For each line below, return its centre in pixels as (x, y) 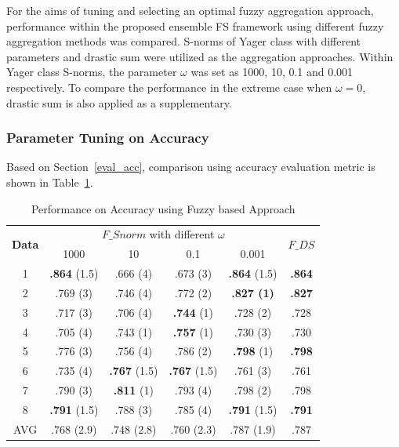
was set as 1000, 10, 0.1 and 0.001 (272, 72)
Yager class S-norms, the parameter (92, 72)
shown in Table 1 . (50, 182)
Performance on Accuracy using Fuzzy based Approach (163, 208)
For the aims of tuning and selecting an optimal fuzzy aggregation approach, (190, 10)
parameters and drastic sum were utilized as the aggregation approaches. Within (200, 56)
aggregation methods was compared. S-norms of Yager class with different (184, 41)
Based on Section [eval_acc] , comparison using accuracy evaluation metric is (191, 167)
